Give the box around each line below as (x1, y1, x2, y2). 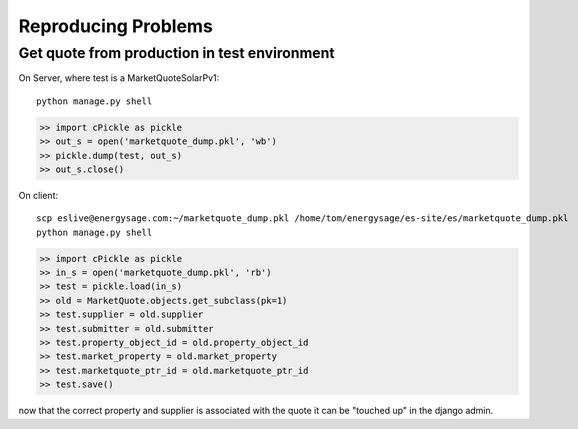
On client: (18, 189, 59, 201)
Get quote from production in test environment (18, 44, 335, 62)
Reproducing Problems (18, 15, 214, 37)
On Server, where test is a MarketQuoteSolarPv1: (18, 72, 220, 84)
